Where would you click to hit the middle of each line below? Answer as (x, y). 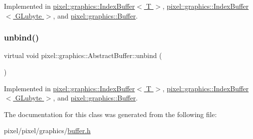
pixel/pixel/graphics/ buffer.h (47, 130)
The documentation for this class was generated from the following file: (110, 114)
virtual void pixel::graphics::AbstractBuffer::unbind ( (83, 55)
